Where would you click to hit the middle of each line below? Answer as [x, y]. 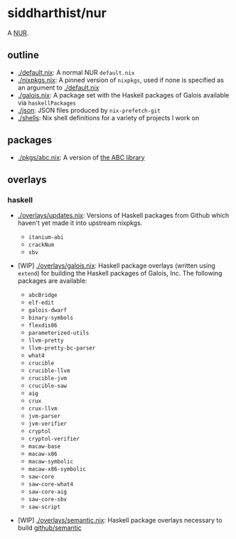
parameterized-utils [59, 333]
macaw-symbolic [50, 462]
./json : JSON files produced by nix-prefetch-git [89, 110]
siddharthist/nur [57, 13]
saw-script [44, 507]
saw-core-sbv [48, 500]
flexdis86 [43, 325]
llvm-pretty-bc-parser [62, 348]
